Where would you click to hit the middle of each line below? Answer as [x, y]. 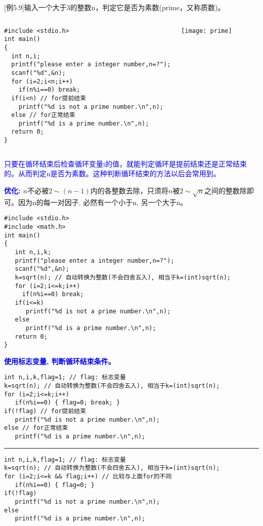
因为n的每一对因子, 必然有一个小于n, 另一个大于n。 [103, 202]
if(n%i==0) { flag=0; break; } [68, 403]
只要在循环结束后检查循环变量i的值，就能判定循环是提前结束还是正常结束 [125, 163]
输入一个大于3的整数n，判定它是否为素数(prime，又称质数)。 [124, 7]
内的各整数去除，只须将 [129, 190]
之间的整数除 [225, 190]
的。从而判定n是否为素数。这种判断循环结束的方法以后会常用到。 [112, 173]
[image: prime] [207, 31]
